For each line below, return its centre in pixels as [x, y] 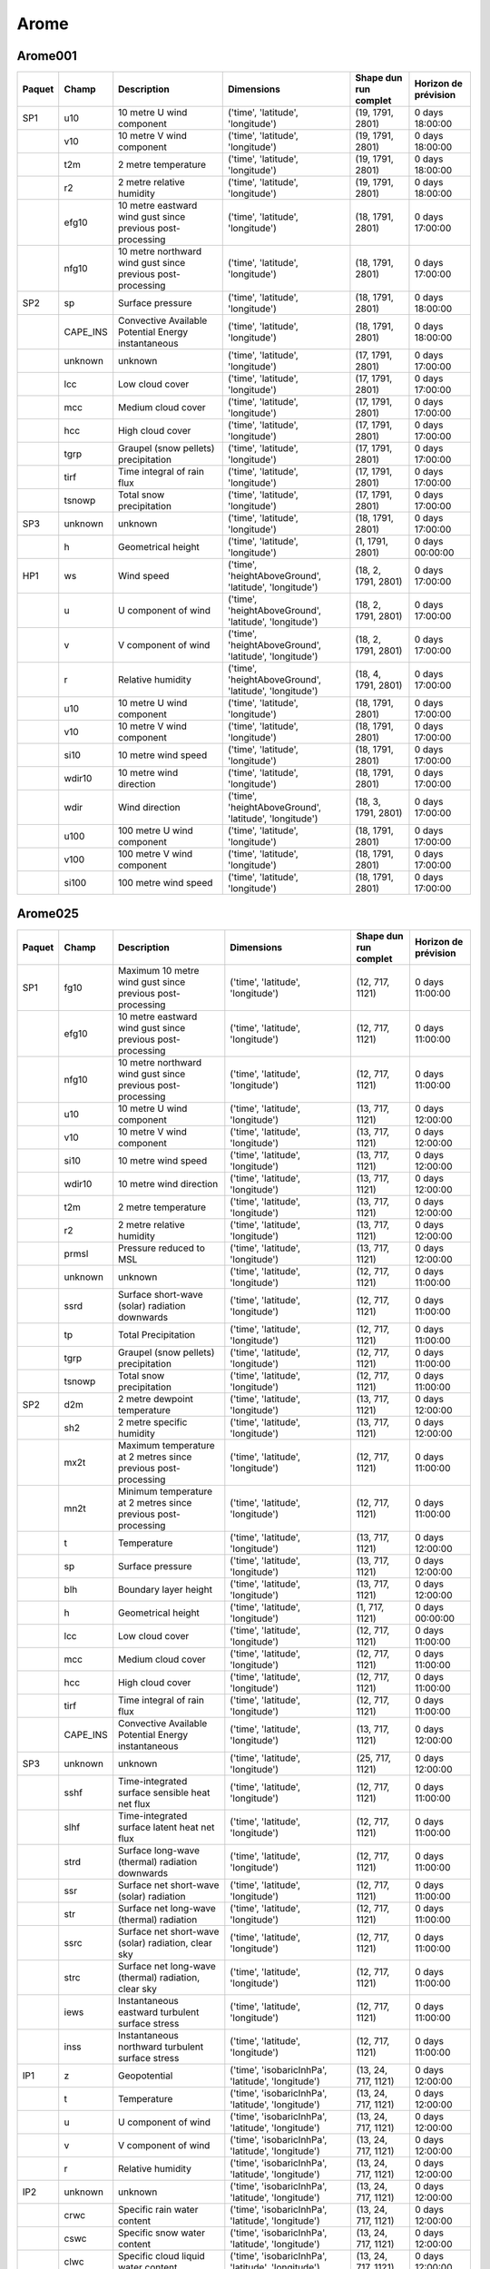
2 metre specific [153, 1422]
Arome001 [47, 56]
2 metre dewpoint [156, 1399]
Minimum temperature [166, 1491]
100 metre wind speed [166, 883]
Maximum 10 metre [159, 970]
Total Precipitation [157, 1334]
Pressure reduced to [162, 1248]
